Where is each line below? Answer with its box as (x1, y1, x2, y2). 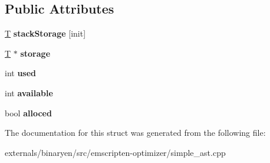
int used (5, 67, 37, 79)
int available (5, 86, 53, 99)
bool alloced (5, 106, 52, 119)
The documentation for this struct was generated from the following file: (5, 126, 266, 139)
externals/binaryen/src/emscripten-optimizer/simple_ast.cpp (5, 146, 226, 158)
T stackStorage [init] (5, 27, 86, 40)
